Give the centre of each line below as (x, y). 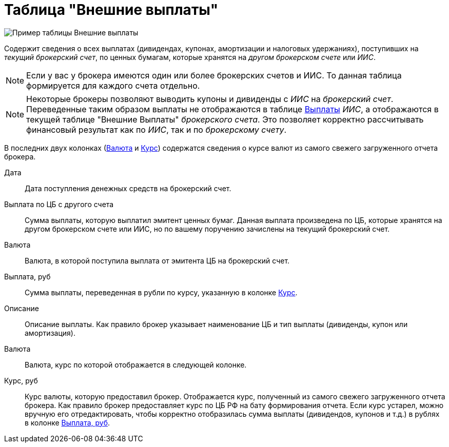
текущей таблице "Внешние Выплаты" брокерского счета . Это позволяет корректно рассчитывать (225, 119)
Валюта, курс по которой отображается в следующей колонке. (136, 364)
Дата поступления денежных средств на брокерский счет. (128, 188)
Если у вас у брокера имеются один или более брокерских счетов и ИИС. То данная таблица (214, 75)
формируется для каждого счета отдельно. (113, 85)
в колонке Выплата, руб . (67, 422)
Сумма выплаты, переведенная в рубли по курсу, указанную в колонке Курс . (161, 292)
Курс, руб (21, 380)
